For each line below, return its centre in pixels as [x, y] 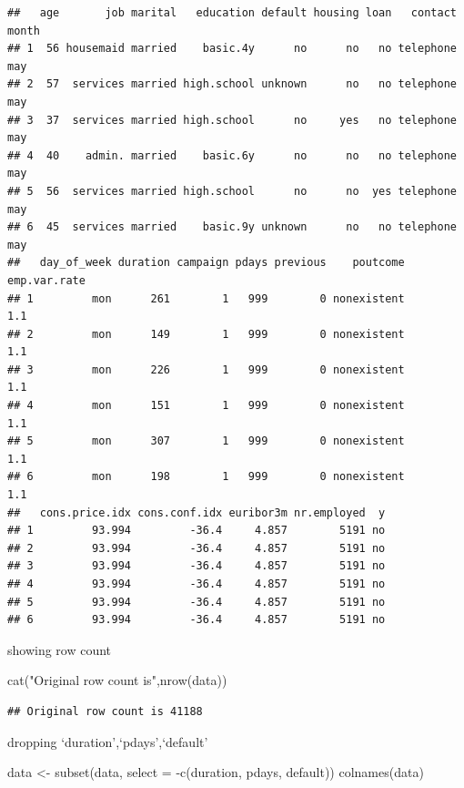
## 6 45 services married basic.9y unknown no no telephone [232, 227]
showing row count [60, 649]
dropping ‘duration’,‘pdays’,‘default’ [108, 741]
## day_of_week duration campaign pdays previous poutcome [206, 263]
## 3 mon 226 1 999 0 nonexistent [206, 369]
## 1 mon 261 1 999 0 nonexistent [206, 298]
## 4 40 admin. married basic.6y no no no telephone [232, 155]
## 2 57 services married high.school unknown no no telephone [232, 84]
